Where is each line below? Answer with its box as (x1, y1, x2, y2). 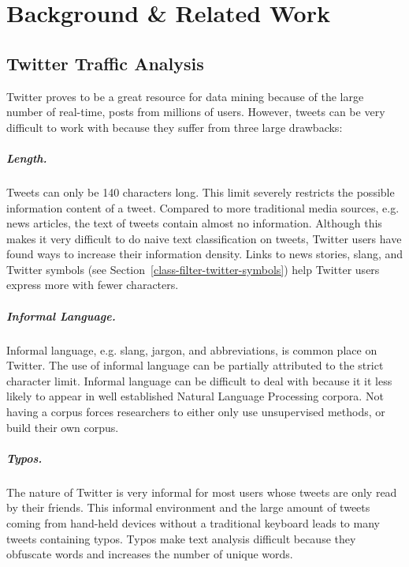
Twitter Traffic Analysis (6, 51, 204, 75)
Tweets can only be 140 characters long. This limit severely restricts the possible (6, 183, 395, 200)
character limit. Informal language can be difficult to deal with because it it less (6, 372, 392, 389)
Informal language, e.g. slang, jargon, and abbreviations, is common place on (6, 341, 377, 358)
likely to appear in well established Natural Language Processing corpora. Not (6, 388, 384, 404)
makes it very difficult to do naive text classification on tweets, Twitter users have (6, 230, 402, 246)
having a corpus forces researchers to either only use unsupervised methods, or (6, 404, 385, 420)
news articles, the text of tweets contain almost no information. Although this (6, 215, 382, 231)
